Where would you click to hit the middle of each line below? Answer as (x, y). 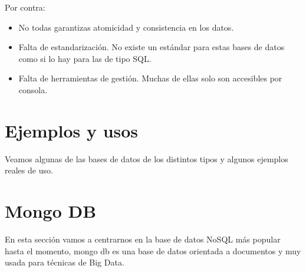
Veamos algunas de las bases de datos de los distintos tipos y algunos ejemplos (147, 158)
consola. (33, 89)
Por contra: (25, 7)
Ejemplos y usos (72, 130)
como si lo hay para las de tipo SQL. (85, 58)
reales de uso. (29, 170)
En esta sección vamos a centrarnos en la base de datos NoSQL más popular (143, 239)
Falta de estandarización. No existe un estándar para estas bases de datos (152, 47)
